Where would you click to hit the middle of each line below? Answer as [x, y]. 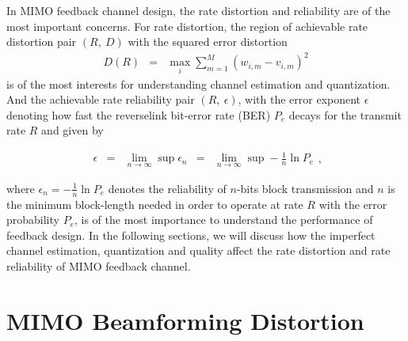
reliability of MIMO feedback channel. [99, 265]
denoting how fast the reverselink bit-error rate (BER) [139, 114]
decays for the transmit [345, 114]
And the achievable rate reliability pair [101, 99]
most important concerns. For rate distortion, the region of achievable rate [187, 26]
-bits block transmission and [305, 188]
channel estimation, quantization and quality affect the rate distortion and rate [198, 250]
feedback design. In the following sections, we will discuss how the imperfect [191, 235]
